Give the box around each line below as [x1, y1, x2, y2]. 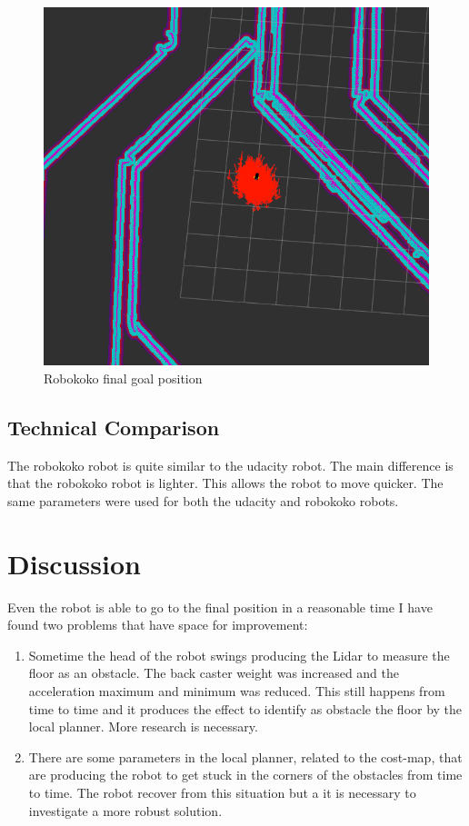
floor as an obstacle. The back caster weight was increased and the [28, 663, 400, 682]
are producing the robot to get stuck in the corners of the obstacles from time [28, 765, 463, 784]
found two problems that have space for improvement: [7, 615, 308, 634]
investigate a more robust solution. [28, 801, 223, 820]
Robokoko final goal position [44, 368, 203, 387]
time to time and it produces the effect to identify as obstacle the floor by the [28, 699, 463, 718]
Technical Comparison [7, 413, 220, 441]
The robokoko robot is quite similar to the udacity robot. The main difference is [7, 455, 454, 474]
